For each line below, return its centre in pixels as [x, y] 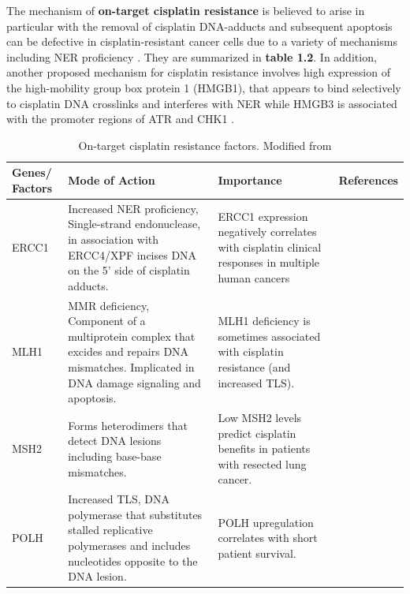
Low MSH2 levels [260, 417]
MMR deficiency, [109, 305]
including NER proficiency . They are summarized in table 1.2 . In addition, [192, 56]
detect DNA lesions [115, 441]
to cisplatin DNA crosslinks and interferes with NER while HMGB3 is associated [202, 103]
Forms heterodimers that [128, 425]
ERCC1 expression [263, 216]
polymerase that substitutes [135, 514]
